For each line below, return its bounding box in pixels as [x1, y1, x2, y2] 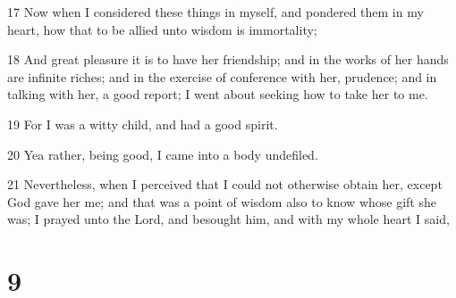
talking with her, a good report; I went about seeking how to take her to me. [7, 85, 428, 103]
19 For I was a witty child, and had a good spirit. [7, 114, 278, 133]
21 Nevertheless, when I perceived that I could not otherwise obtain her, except [7, 175, 443, 194]
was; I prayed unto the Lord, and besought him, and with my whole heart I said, [7, 210, 450, 228]
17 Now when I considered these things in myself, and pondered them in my [7, 3, 424, 21]
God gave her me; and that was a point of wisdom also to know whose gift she [7, 192, 436, 211]
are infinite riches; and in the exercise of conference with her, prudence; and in [7, 67, 437, 86]
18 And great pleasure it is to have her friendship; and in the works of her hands [7, 50, 449, 69]
